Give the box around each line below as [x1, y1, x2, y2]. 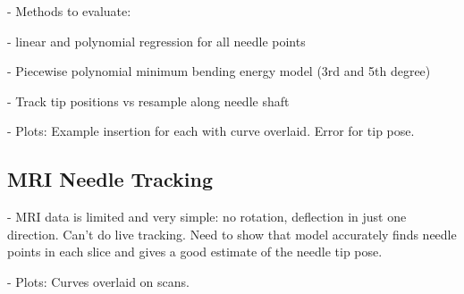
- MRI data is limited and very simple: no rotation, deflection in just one [7, 207, 407, 226]
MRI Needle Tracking [7, 165, 213, 193]
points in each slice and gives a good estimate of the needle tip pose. [7, 242, 383, 261]
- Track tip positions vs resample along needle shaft [7, 91, 290, 110]
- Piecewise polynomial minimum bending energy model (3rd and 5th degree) [7, 62, 431, 80]
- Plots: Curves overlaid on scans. [7, 272, 190, 290]
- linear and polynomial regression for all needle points [7, 31, 306, 50]
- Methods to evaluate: [7, 2, 131, 20]
